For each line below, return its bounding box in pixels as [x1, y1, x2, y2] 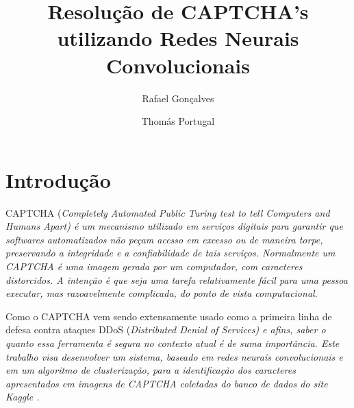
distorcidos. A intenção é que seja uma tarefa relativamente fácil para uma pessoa [5, 272, 348, 287]
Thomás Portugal [141, 114, 215, 128]
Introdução [5, 165, 111, 193]
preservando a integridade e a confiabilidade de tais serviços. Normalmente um [5, 245, 336, 260]
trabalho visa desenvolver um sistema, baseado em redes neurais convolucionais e [5, 349, 343, 363]
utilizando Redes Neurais [57, 24, 299, 52]
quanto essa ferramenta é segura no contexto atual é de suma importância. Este [5, 335, 340, 350]
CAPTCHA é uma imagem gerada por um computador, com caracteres [5, 259, 303, 273]
